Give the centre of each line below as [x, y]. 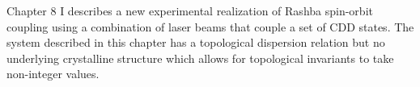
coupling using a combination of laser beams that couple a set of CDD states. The [210, 26]
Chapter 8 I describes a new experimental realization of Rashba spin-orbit [190, 10]
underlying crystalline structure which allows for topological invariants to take [200, 58]
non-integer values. [53, 74]
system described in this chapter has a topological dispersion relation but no [196, 42]
